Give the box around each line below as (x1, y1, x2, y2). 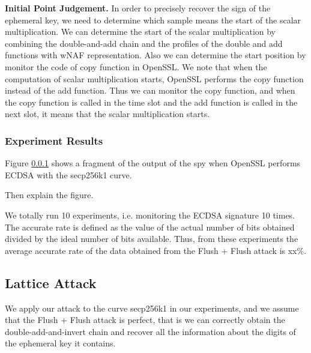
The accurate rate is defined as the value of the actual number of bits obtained (5, 220, 295, 233)
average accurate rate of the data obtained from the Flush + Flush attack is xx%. (5, 244, 307, 256)
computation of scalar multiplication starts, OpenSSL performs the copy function (5, 72, 304, 85)
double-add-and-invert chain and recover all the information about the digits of (5, 325, 296, 337)
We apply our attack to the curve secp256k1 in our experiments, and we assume (5, 301, 299, 314)
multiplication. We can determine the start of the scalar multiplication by (5, 25, 276, 38)
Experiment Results (5, 133, 103, 148)
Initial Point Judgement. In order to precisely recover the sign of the (5, 2, 271, 14)
